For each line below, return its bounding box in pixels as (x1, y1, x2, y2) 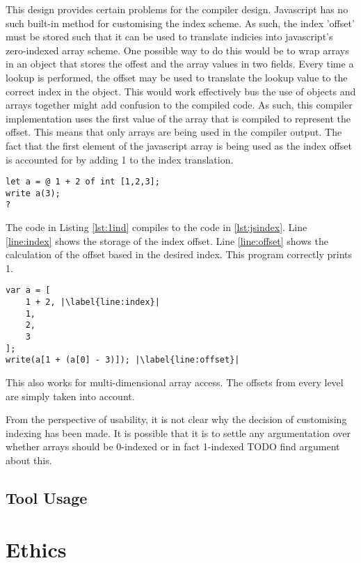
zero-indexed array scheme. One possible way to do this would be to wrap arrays (6, 42, 349, 57)
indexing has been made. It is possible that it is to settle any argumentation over (6, 425, 351, 440)
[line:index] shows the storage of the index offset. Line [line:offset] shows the (6, 233, 328, 248)
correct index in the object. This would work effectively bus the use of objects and (6, 84, 356, 98)
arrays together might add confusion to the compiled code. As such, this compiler (6, 97, 353, 112)
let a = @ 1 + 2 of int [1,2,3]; (6, 177, 160, 187)
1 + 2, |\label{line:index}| (25, 297, 160, 308)
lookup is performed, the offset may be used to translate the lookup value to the (6, 70, 348, 84)
